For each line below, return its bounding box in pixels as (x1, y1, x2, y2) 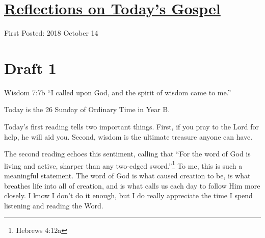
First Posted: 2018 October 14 (4, 28, 98, 38)
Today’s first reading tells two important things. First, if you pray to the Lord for (4, 121, 259, 132)
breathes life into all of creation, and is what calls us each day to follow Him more (4, 180, 260, 191)
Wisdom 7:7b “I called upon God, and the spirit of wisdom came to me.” (4, 87, 231, 97)
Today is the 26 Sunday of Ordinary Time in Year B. (4, 104, 170, 115)
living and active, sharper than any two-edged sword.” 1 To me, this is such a (4, 158, 243, 171)
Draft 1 (4, 57, 57, 78)
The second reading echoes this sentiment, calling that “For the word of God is (4, 148, 251, 159)
